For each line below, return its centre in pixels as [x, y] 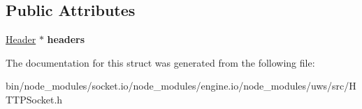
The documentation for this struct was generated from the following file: [160, 62]
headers [66, 39]
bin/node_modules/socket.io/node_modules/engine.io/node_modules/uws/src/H [181, 86]
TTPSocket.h [34, 99]
